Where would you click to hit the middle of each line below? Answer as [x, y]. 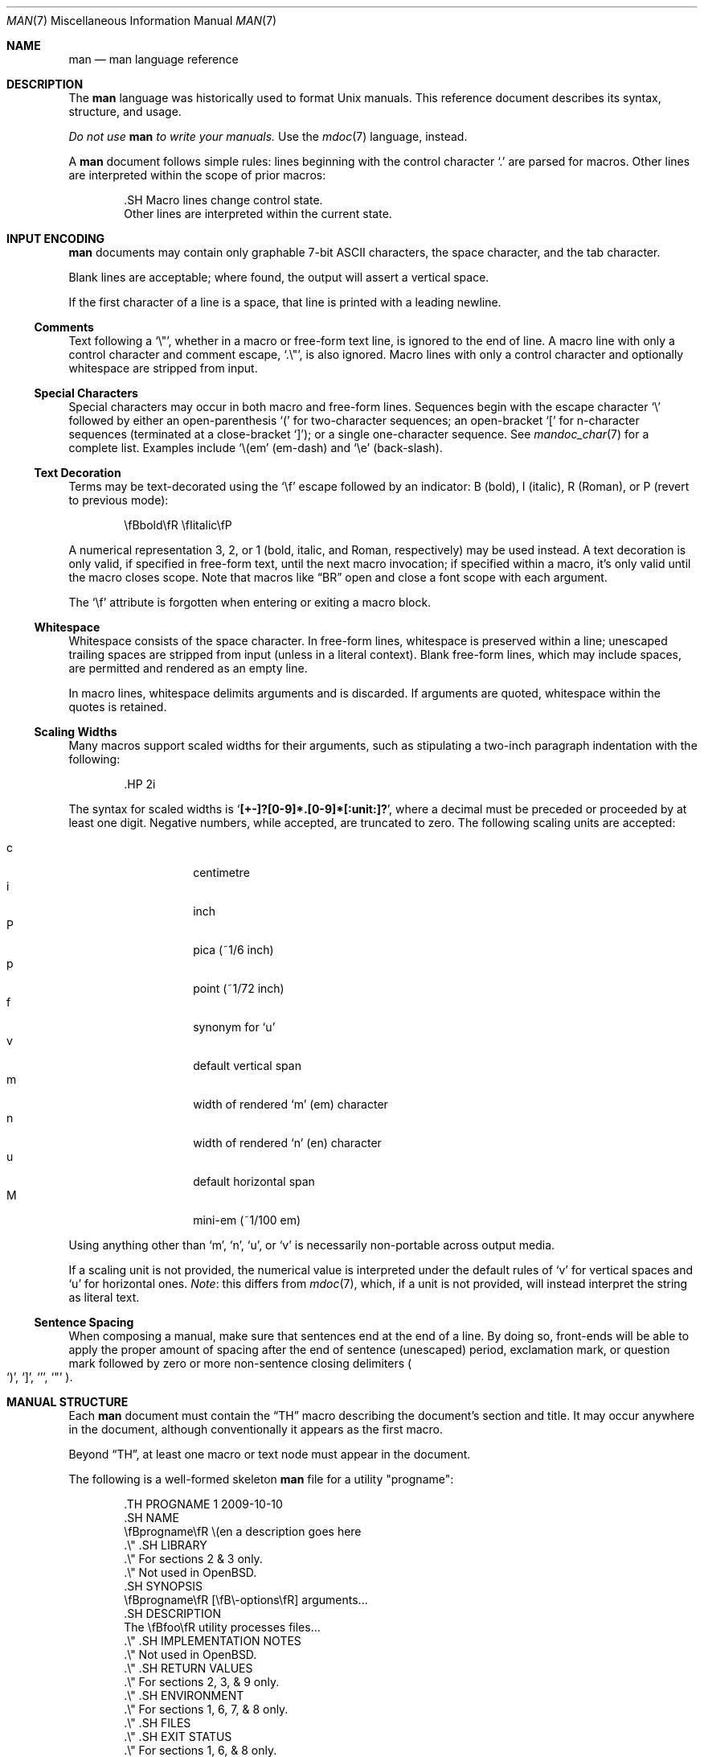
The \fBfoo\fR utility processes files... [222, 1627]
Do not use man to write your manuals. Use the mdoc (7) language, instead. [268, 136]
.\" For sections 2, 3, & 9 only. [202, 1682]
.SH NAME [151, 1518]
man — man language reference [153, 59]
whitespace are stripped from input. [163, 368]
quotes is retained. [118, 707]
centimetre [221, 872]
